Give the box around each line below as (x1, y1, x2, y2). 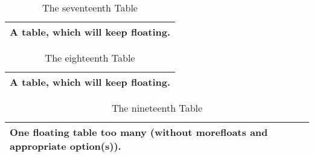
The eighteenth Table (45, 51, 135, 65)
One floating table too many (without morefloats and (10, 125, 268, 139)
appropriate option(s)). (10, 139, 121, 153)
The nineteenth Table (111, 101, 203, 115)
